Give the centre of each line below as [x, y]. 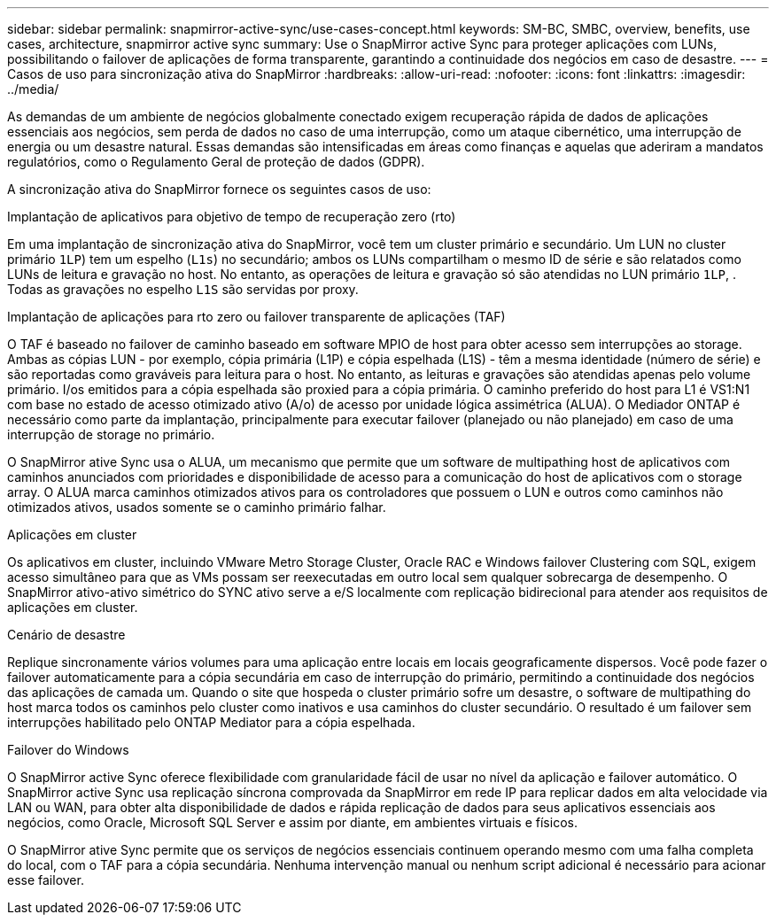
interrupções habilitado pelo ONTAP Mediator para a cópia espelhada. [211, 722]
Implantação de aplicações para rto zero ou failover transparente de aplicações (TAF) [256, 317]
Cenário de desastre [66, 635]
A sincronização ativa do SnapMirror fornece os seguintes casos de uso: [219, 189]
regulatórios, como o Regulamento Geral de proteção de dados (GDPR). [216, 162]
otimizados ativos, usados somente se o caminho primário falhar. [197, 507]
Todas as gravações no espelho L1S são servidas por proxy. [183, 289]
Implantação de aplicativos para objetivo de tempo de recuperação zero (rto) [232, 217]
